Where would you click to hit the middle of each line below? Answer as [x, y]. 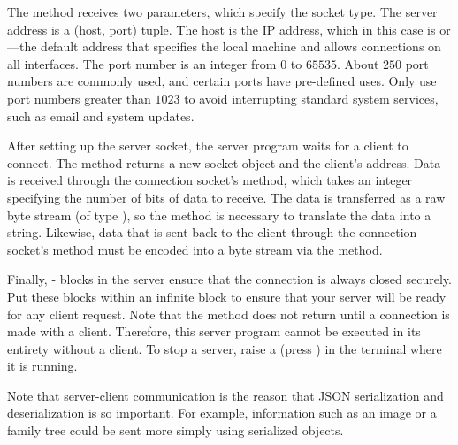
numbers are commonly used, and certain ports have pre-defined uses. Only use [222, 81]
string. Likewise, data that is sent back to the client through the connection [212, 232]
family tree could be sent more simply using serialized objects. [176, 430]
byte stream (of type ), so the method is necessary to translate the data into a [219, 215]
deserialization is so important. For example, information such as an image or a [222, 413]
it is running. [42, 366]
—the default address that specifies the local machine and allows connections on [224, 46]
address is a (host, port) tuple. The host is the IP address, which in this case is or [229, 29]
